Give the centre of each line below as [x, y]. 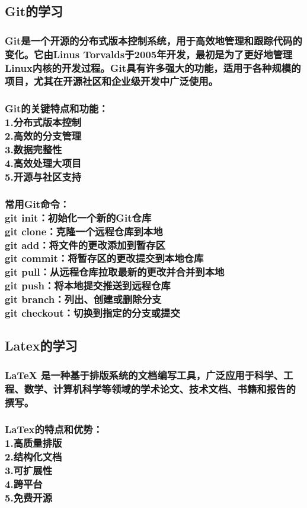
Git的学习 [34, 11]
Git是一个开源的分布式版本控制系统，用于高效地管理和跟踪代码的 [153, 40]
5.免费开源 [29, 498]
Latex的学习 [41, 345]
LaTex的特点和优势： [54, 429]
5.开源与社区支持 [43, 176]
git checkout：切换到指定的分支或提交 [92, 313]
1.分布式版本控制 [43, 122]
